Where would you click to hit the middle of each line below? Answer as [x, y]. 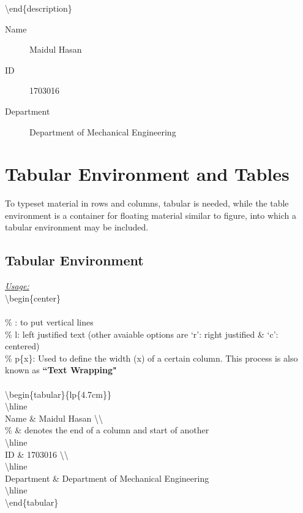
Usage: [17, 286]
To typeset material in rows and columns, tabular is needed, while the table [147, 203]
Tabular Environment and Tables [147, 174]
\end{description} [39, 8]
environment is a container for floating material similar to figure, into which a [151, 215]
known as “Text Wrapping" [61, 370]
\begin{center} [33, 298]
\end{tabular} [32, 502]
